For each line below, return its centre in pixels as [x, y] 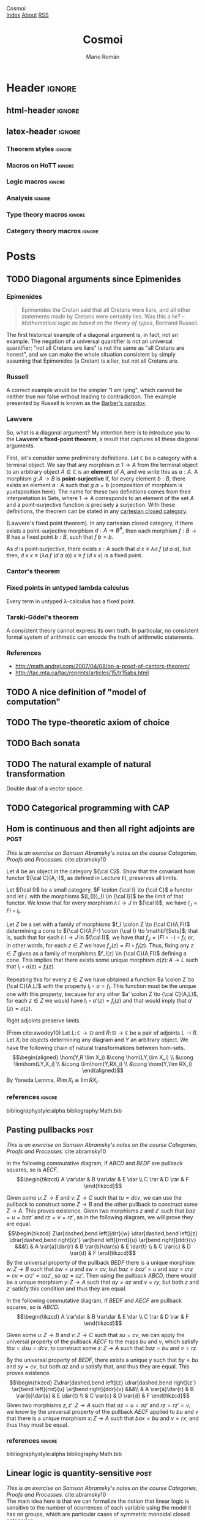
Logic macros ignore [36, 182]
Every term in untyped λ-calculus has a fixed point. [71, 601]
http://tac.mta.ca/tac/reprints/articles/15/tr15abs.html [82, 673]
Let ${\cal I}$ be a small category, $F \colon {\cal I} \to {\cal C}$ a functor [99, 890]
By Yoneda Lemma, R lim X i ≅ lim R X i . [53, 1080]
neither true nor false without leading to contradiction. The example [91, 396]
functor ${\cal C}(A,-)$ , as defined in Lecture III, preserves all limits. [92, 878]
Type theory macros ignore [46, 215]
